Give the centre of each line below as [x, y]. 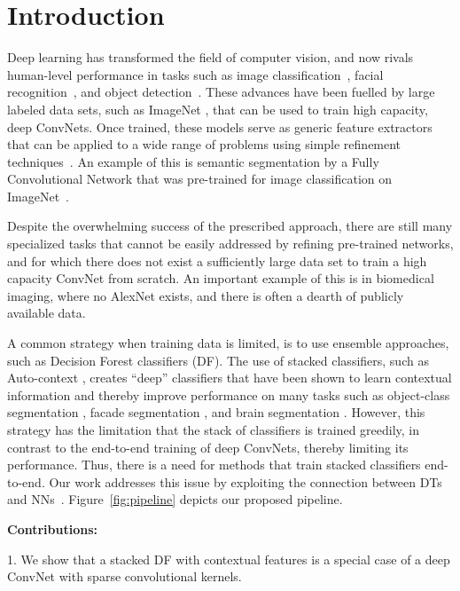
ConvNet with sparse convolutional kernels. [125, 576]
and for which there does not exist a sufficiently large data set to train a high [217, 260]
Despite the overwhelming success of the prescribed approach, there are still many [230, 226]
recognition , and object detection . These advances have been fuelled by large [221, 92]
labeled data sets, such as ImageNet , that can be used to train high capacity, [218, 109]
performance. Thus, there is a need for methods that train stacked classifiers [214, 465]
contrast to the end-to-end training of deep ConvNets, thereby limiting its [208, 447]
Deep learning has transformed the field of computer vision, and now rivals [211, 57]
